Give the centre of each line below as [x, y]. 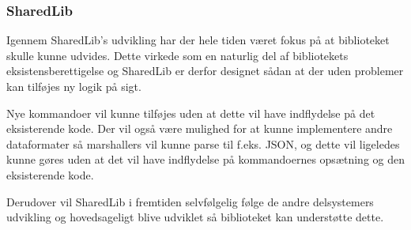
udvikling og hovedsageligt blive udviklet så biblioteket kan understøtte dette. [195, 217]
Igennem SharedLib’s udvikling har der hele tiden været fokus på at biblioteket [198, 40]
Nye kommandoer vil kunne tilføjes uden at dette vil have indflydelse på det [191, 113]
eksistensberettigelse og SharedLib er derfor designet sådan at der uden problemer [205, 71]
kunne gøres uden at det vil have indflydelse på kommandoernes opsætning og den [206, 159]
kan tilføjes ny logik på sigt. [74, 86]
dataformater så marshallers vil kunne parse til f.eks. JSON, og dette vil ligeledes [203, 143]
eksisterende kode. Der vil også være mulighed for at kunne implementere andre [200, 128]
